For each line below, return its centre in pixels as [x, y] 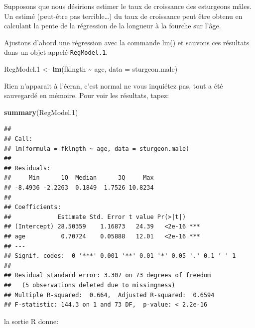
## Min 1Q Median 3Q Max [79, 178]
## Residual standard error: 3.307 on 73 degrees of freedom [108, 275]
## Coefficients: [33, 207]
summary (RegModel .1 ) [41, 112]
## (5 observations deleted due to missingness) [90, 285]
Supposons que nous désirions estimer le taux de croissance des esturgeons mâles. [128, 6]
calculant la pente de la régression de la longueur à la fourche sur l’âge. [113, 26]
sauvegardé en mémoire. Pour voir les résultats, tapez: [87, 95]
